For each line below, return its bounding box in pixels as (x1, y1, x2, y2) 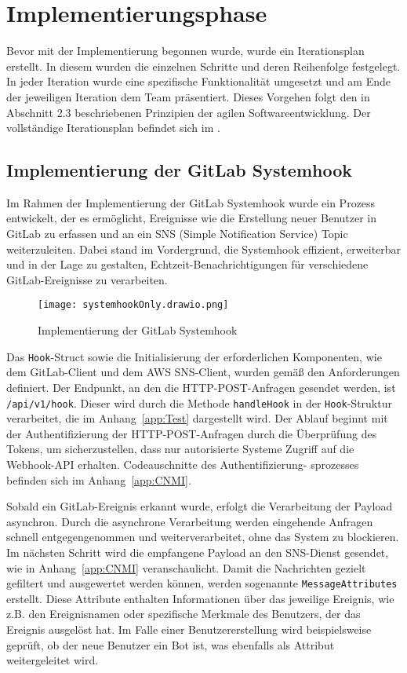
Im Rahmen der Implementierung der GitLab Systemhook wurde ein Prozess (6, 194, 376, 210)
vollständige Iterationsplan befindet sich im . (6, 119, 220, 136)
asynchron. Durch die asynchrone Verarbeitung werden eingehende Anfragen (6, 513, 373, 529)
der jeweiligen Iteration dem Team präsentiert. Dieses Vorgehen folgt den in (6, 88, 370, 104)
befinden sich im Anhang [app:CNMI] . (6, 471, 191, 488)
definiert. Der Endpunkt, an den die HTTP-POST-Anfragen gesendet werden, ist (6, 379, 396, 395)
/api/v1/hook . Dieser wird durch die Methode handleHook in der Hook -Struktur (6, 394, 392, 411)
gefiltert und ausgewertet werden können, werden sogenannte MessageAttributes (6, 575, 398, 591)
